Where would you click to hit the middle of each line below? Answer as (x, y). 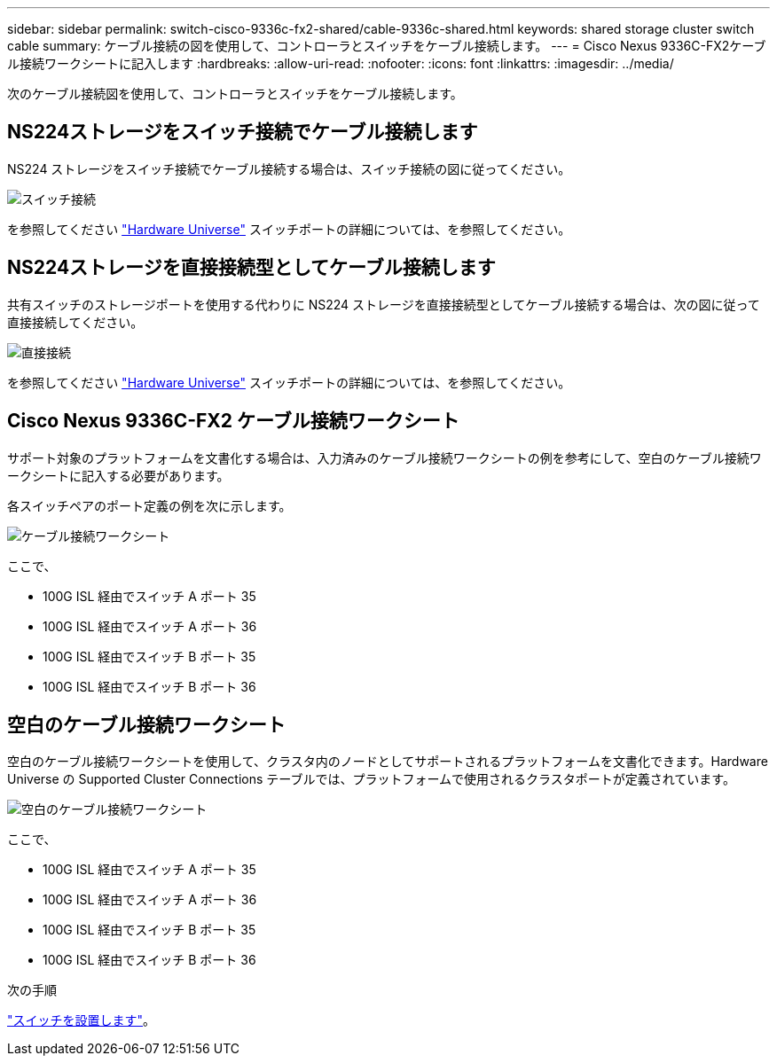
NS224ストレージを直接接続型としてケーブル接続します (251, 268)
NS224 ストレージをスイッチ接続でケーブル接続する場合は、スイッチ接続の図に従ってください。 (289, 168)
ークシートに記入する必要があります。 (118, 475)
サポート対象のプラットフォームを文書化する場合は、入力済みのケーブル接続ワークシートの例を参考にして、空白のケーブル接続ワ (385, 457)
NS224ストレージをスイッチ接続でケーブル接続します (243, 132)
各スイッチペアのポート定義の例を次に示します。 (149, 505)
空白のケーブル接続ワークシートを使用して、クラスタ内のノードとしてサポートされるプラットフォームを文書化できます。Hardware (388, 762)
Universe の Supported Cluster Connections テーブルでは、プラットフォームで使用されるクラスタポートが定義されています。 (371, 779)
